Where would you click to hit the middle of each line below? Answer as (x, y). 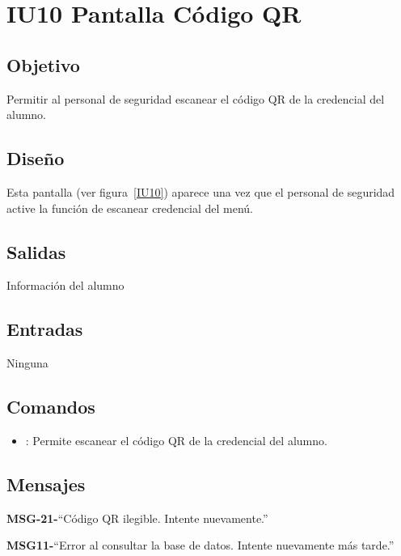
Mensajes (46, 484)
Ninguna (27, 363)
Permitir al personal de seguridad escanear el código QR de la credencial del (196, 98)
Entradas (45, 329)
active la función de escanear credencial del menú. (130, 208)
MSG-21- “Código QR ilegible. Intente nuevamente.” (137, 518)
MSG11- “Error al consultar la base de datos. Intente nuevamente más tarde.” (200, 545)
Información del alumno (65, 285)
